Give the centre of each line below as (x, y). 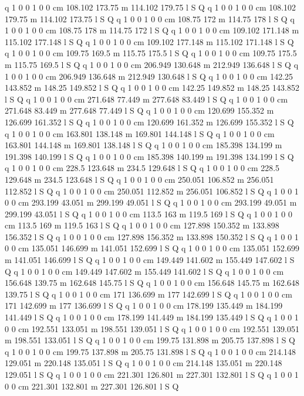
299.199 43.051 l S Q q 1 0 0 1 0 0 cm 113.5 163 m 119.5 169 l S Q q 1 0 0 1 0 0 (148, 214)
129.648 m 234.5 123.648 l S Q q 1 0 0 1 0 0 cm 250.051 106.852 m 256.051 (139, 179)
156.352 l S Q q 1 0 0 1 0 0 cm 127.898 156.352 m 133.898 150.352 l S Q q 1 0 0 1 (152, 236)
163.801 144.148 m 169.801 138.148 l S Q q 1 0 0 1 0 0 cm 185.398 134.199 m (143, 145)
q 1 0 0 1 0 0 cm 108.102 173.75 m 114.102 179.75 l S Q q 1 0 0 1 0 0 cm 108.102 (151, 7)
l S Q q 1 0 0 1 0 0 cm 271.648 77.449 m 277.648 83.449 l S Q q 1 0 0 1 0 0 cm (146, 99)
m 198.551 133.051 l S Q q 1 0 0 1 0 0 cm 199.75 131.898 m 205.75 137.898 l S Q (150, 340)
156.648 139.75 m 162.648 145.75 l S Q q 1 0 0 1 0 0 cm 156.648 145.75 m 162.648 (152, 283)
